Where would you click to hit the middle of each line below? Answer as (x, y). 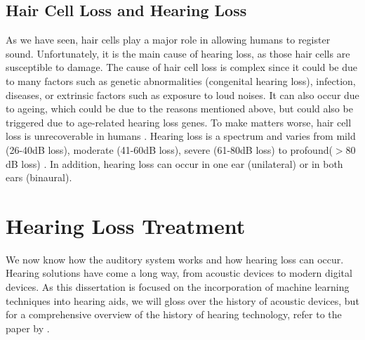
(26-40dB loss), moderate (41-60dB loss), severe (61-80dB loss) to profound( (169, 149)
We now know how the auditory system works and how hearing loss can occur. (175, 259)
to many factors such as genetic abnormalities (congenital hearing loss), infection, (181, 80)
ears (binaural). (39, 177)
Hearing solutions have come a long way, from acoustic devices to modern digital (179, 273)
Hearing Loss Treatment (126, 225)
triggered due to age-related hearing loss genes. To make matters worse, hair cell (179, 122)
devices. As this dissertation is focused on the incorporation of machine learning (178, 287)
